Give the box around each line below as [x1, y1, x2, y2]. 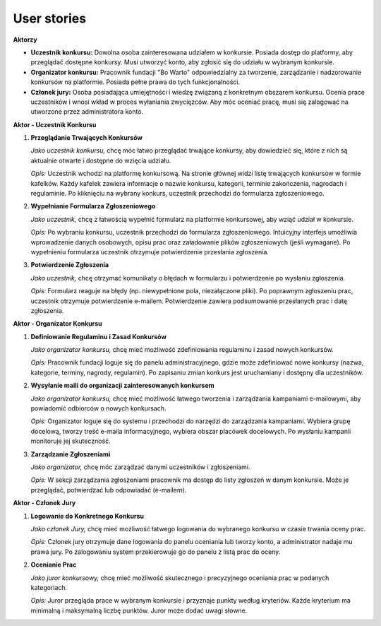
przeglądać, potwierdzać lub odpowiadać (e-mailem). [30, 485, 187, 494]
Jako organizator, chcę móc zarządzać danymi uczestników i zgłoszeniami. [30, 463, 250, 471]
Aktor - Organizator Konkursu [13, 319, 102, 328]
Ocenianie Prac [30, 560, 77, 569]
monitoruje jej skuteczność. [30, 437, 111, 445]
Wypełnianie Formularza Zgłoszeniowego [30, 202, 156, 211]
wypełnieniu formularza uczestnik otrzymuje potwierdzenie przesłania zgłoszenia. [30, 247, 270, 256]
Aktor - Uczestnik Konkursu [13, 120, 97, 129]
